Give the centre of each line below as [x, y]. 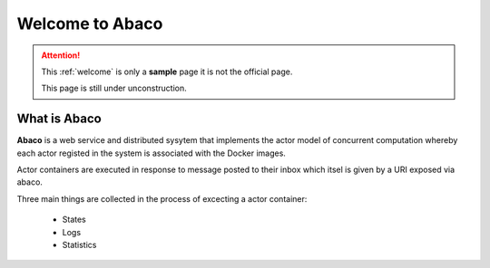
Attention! [61, 55]
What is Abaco [59, 119]
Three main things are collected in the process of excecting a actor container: [162, 198]
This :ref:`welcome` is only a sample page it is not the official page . [167, 72]
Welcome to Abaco [90, 24]
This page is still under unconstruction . [114, 88]
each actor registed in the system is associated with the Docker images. [151, 153]
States [74, 220]
